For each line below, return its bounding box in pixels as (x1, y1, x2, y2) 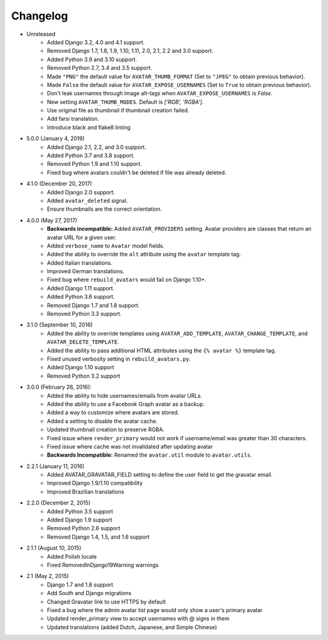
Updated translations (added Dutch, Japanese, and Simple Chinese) (47, 623, 217, 631)
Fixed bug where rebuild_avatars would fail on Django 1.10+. (47, 276, 207, 284)
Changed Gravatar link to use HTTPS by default (47, 598, 166, 605)
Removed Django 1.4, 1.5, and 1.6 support (47, 533, 150, 540)
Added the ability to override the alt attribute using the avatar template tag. (47, 251, 241, 258)
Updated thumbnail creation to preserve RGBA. (47, 426, 165, 434)
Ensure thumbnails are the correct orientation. (47, 205, 162, 213)
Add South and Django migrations (47, 590, 132, 597)
